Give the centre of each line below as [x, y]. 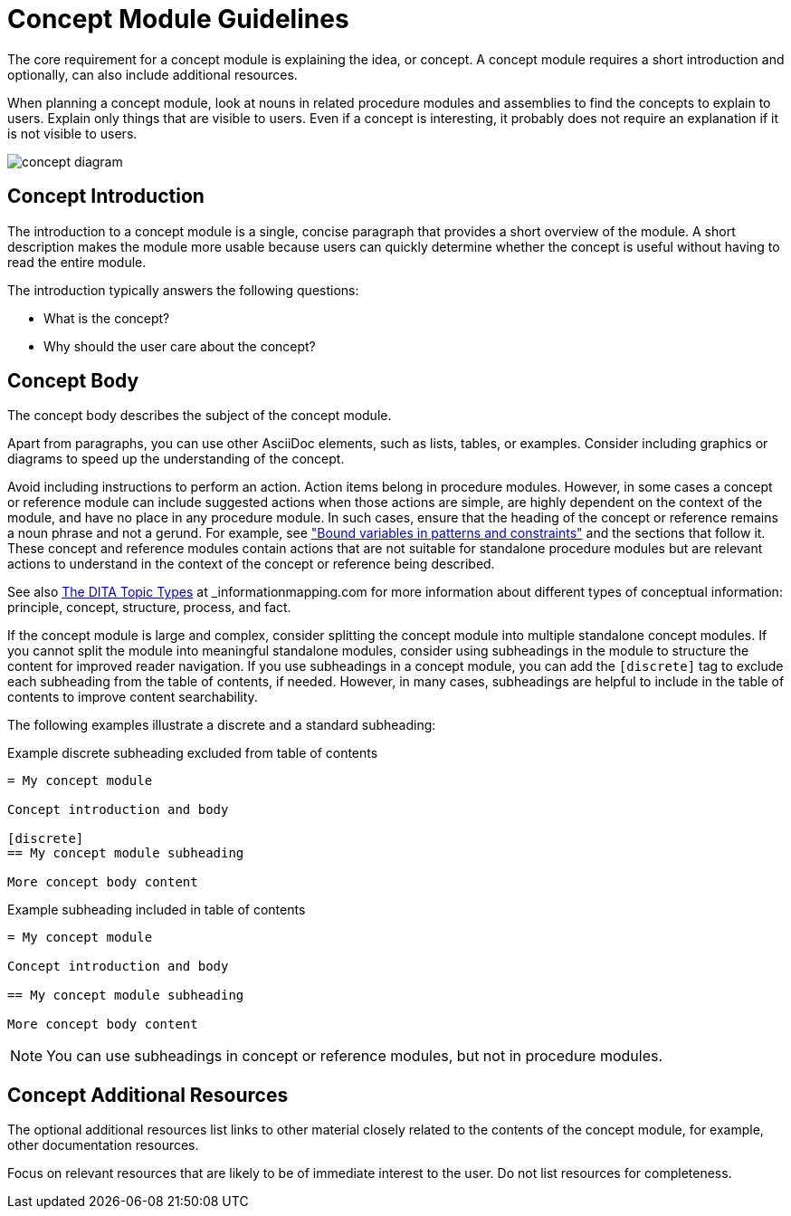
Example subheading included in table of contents [157, 910]
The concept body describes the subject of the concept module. [200, 416]
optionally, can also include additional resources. [152, 74]
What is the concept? [107, 318]
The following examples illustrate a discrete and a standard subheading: [222, 725]
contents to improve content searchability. [133, 697]
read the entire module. [77, 262]
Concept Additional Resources [148, 1095]
